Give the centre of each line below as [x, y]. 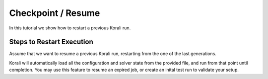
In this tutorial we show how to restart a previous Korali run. [70, 28]
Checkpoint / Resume [55, 13]
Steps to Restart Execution [51, 42]
